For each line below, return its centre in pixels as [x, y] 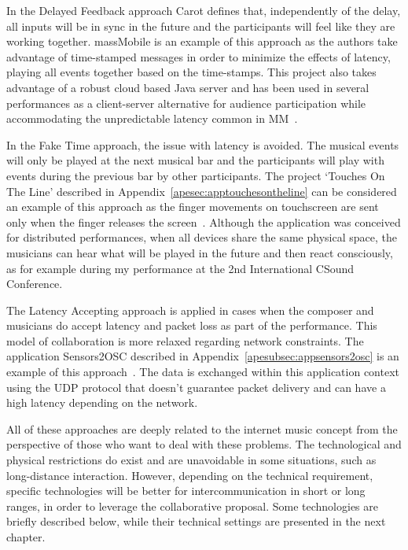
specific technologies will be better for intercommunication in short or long [186, 491]
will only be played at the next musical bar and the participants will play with [195, 160]
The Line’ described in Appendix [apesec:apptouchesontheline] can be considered [202, 191]
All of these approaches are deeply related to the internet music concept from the [202, 428]
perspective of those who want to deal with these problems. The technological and [204, 444]
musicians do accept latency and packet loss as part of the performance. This [192, 325]
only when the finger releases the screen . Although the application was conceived [204, 221]
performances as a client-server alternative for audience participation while [186, 103]
